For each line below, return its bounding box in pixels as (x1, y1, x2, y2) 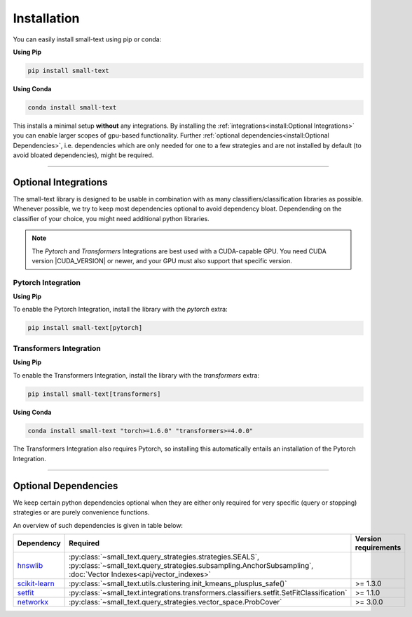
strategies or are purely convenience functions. (13, 508, 150, 517)
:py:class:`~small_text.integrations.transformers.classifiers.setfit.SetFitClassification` (69, 588, 348, 597)
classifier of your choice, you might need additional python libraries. (13, 214, 210, 223)
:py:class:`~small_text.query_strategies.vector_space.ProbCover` (69, 597, 282, 606)
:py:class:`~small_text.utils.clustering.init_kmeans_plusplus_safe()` (69, 578, 287, 588)
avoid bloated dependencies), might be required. (13, 151, 154, 159)
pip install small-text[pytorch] (27, 324, 143, 332)
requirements (355, 543, 401, 552)
